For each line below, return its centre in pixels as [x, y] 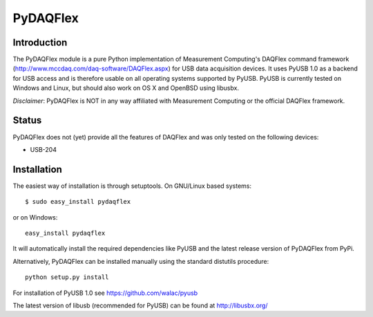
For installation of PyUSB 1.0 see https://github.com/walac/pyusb [105, 293]
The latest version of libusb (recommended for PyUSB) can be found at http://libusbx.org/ [140, 305]
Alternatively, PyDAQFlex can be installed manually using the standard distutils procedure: [141, 261]
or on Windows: [35, 217]
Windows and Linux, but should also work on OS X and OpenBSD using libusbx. [126, 88]
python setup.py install [67, 277]
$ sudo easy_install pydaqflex [78, 202]
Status [27, 121]
